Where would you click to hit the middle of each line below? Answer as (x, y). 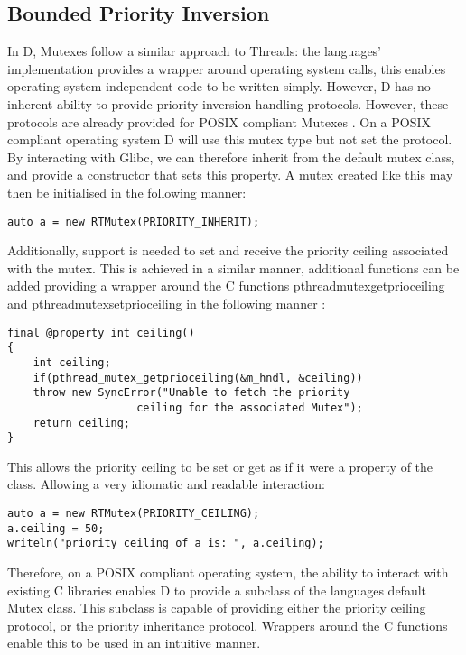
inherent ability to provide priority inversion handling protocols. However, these (228, 103)
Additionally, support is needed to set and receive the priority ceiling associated (228, 250)
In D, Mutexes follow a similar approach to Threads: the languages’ (195, 51)
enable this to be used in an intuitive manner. (134, 643)
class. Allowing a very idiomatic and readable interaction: (166, 484)
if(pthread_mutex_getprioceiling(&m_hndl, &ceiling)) (198, 378)
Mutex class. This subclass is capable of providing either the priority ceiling (217, 608)
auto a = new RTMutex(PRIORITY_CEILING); (134, 514)
